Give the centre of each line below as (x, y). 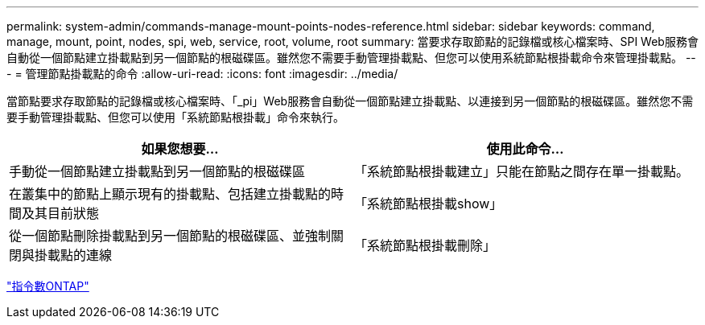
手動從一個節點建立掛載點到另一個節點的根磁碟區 (157, 171)
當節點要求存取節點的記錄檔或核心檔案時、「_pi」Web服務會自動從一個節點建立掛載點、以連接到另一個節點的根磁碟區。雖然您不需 (350, 101)
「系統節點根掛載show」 (429, 204)
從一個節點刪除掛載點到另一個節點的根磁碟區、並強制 (170, 236)
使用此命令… (525, 149)
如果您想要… (180, 149)
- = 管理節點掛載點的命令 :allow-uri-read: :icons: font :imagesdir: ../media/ (202, 74)
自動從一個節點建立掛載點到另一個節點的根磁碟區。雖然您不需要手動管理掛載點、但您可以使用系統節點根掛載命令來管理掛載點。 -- (351, 58)
